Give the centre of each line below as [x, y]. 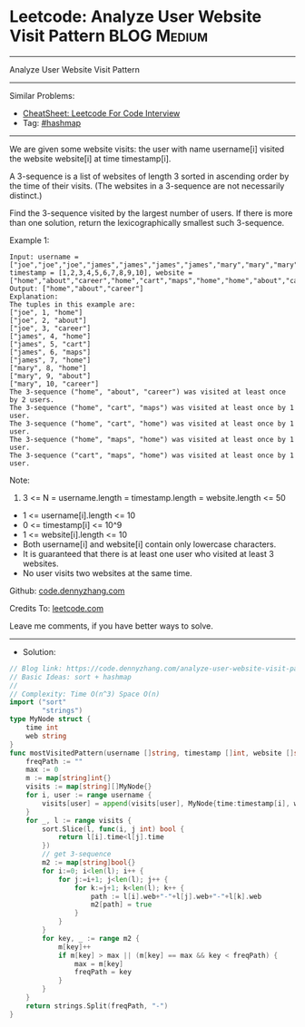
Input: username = [44, 257]
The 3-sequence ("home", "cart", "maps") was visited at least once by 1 [152, 407]
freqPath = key [103, 973]
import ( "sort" [38, 702]
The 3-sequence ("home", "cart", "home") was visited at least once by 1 [152, 424]
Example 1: [30, 240]
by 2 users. [32, 400]
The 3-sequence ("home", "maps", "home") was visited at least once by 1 [152, 439]
